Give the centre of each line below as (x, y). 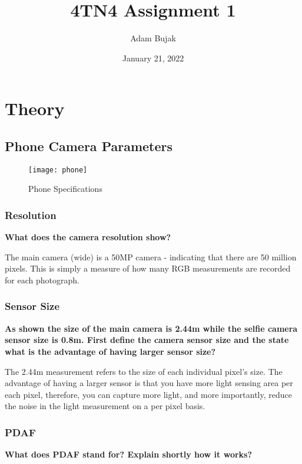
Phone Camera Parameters (89, 146)
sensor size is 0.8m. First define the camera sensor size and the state (147, 340)
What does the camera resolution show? (88, 237)
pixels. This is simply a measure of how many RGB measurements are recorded (148, 268)
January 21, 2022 (153, 58)
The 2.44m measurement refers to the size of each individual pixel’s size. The (144, 371)
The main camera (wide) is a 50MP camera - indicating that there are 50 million (151, 256)
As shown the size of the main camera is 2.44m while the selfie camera (151, 328)
